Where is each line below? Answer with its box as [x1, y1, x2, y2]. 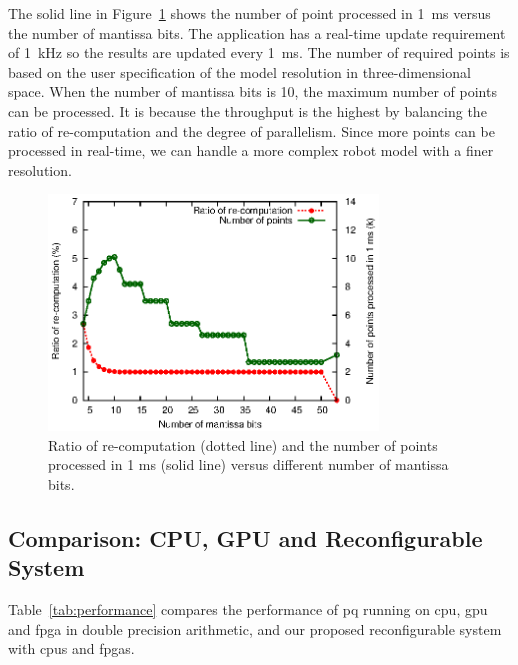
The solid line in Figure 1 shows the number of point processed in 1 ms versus [8, 3, 491, 23]
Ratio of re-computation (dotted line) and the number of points [48, 434, 438, 455]
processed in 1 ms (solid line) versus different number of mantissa [48, 454, 449, 475]
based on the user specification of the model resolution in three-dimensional [8, 61, 471, 82]
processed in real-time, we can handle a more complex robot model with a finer [8, 140, 494, 161]
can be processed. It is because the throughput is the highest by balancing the [8, 100, 487, 121]
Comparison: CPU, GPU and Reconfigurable [8, 522, 483, 553]
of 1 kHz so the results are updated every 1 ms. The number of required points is [8, 42, 510, 63]
